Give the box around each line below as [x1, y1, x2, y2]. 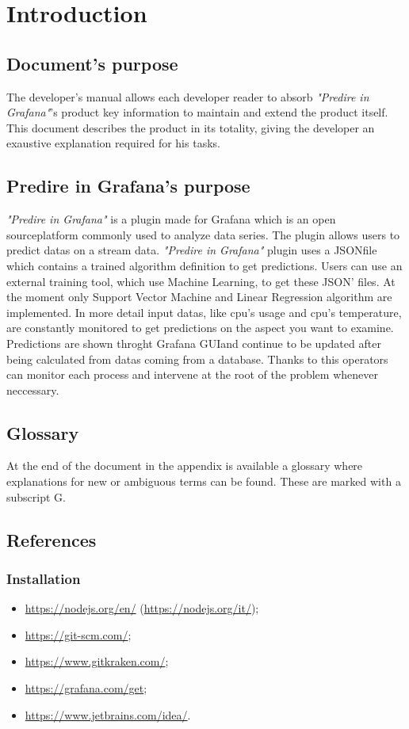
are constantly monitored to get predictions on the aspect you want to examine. [6, 319, 394, 336]
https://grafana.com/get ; [25, 680, 147, 697]
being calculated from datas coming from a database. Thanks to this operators [6, 350, 388, 367]
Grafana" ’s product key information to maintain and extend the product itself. [6, 104, 388, 120]
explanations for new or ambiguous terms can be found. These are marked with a [6, 473, 401, 490]
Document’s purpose [6, 51, 178, 75]
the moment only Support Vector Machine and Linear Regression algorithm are [6, 288, 392, 305]
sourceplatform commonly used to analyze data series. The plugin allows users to [6, 226, 400, 242]
